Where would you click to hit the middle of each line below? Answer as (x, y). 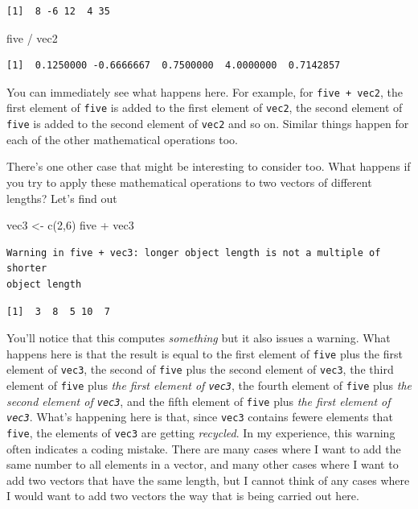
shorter (27, 269)
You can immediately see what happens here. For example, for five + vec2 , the (205, 91)
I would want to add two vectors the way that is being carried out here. (183, 496)
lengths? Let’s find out (62, 198)
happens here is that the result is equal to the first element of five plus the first (205, 353)
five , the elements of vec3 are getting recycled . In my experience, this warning (201, 432)
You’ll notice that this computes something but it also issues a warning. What (199, 338)
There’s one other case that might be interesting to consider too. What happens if (209, 166)
